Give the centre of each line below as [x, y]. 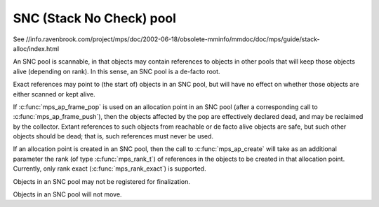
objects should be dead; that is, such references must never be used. [113, 136]
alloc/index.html [36, 48]
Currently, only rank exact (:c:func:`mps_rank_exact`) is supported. [109, 169]
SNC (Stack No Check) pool [95, 18]
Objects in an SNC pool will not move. [67, 194]
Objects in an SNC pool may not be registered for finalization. [102, 181]
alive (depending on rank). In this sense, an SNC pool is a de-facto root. [117, 71]
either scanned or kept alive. [54, 94]
